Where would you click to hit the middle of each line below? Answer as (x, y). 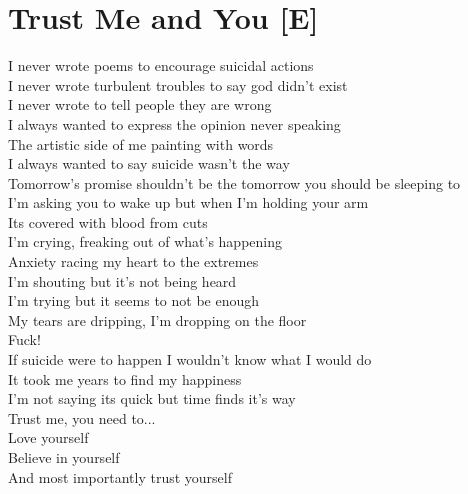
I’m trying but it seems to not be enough (134, 300)
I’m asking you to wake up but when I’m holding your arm (188, 202)
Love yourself (48, 437)
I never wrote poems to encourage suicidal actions (161, 65)
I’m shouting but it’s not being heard (122, 280)
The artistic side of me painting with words (141, 143)
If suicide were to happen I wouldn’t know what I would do (190, 359)
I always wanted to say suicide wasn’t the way (149, 163)
